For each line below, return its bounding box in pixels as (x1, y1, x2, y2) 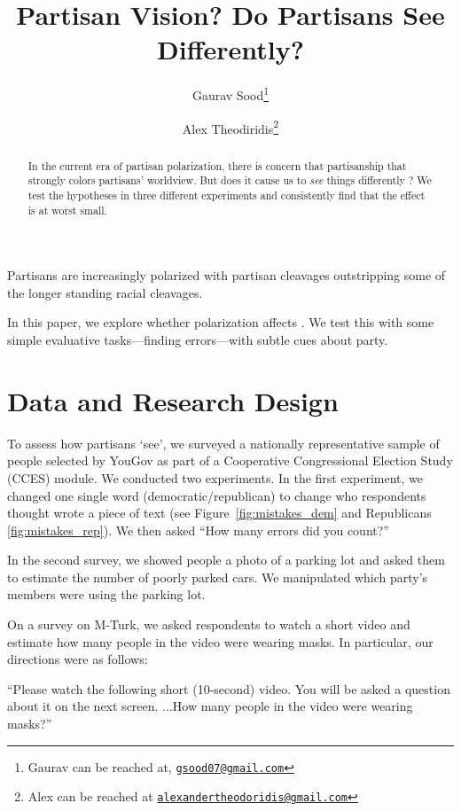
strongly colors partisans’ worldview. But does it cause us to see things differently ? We (27, 173, 432, 188)
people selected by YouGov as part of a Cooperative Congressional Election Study (7, 451, 453, 470)
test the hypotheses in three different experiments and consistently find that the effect (27, 187, 426, 202)
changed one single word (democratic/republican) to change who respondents (7, 486, 426, 504)
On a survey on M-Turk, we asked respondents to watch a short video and (7, 615, 410, 634)
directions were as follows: (7, 650, 148, 668)
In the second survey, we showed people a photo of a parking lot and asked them (7, 550, 445, 569)
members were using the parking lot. (7, 585, 206, 604)
